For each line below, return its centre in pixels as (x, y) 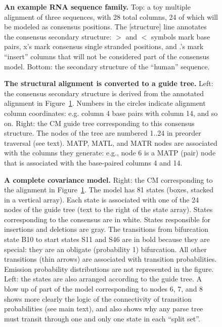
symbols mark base (181, 36)
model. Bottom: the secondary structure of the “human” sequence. (107, 66)
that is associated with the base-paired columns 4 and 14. (93, 162)
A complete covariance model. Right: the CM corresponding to (108, 179)
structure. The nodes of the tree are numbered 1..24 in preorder (103, 133)
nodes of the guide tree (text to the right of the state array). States (108, 209)
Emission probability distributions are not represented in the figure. (109, 269)
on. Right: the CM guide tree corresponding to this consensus (99, 123)
